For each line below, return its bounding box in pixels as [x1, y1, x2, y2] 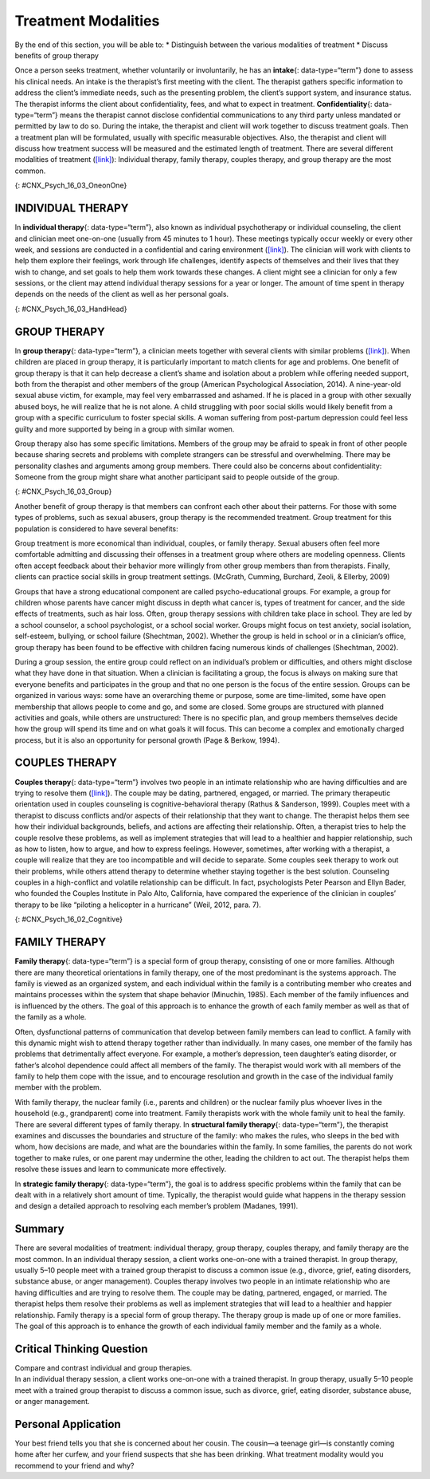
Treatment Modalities [14, 12, 160, 30]
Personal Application [14, 1417, 121, 1431]
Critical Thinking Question [14, 1342, 148, 1355]
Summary [14, 1222, 64, 1236]
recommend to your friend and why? [14, 1461, 135, 1470]
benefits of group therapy [14, 50, 100, 60]
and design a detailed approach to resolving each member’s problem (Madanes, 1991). [14, 1201, 299, 1211]
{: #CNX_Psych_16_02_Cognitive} [14, 914, 123, 925]
